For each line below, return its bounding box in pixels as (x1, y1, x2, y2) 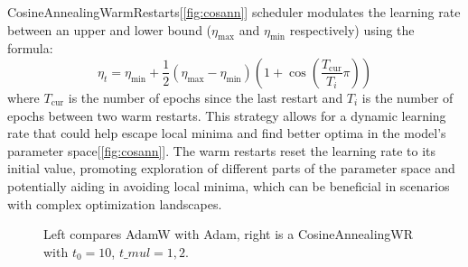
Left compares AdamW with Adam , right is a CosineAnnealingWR (43, 225, 414, 244)
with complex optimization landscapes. (7, 194, 222, 213)
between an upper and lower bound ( (7, 20, 212, 39)
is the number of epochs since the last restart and (68, 87, 343, 106)
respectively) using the (289, 20, 415, 39)
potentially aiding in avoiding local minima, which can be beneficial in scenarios (7, 176, 450, 195)
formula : (7, 39, 53, 58)
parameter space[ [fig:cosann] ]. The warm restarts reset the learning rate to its (7, 141, 436, 160)
